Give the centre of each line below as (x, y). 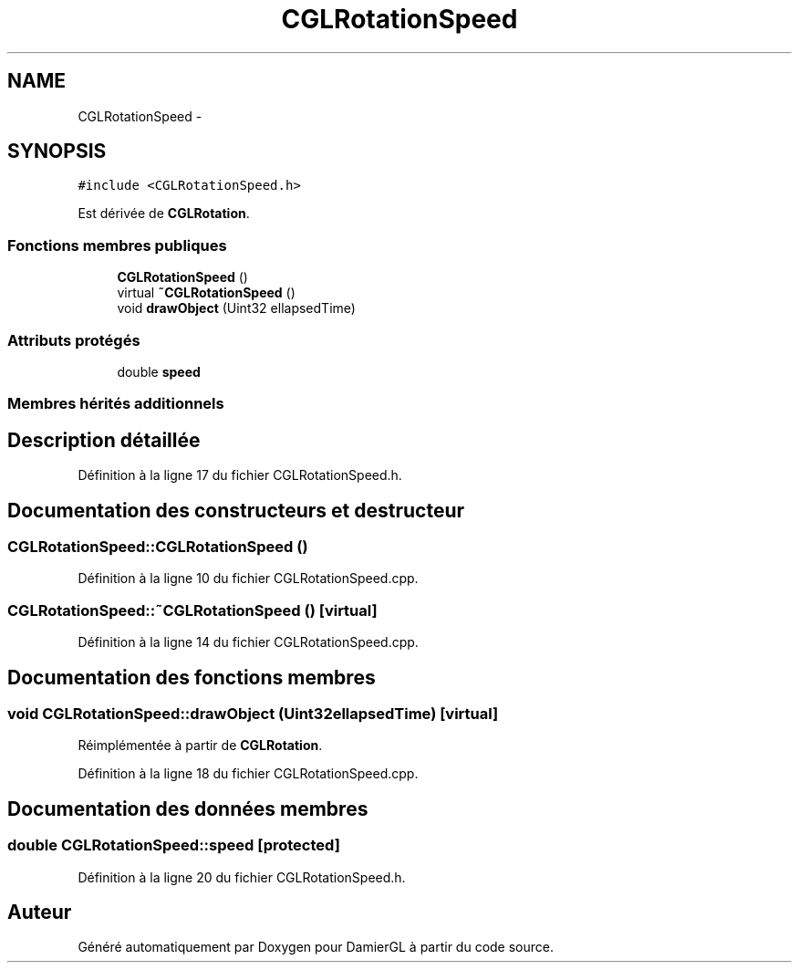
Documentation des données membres (188, 808)
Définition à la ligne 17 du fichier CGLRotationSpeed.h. (240, 475)
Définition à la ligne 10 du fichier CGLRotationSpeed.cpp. (248, 579)
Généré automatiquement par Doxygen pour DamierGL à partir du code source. (316, 947)
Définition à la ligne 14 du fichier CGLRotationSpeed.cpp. (248, 642)
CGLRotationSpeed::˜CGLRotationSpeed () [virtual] (192, 610)
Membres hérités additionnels (116, 404)
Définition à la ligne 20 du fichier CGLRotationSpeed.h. (242, 877)
